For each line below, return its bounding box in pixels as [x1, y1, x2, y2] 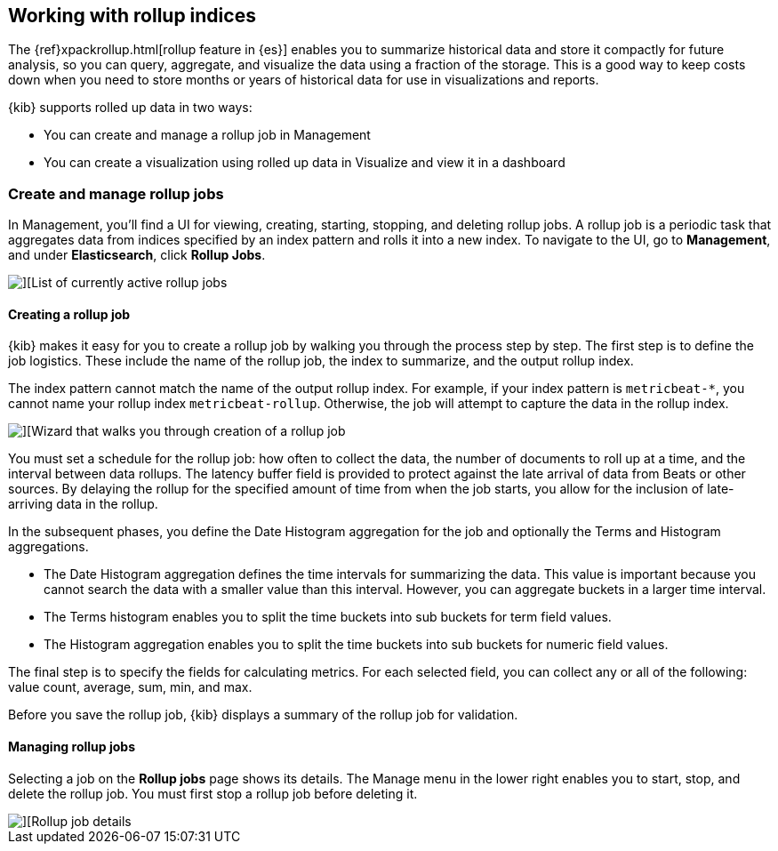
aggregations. [8, 539, 89, 555]
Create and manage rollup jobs [8, 184, 224, 203]
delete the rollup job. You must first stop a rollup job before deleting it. [8, 785, 418, 801]
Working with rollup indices [8, 4, 256, 27]
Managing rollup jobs [8, 739, 135, 754]
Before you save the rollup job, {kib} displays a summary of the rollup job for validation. [8, 707, 518, 723]
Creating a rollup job [8, 306, 131, 322]
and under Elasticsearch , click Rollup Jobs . [8, 247, 266, 263]
